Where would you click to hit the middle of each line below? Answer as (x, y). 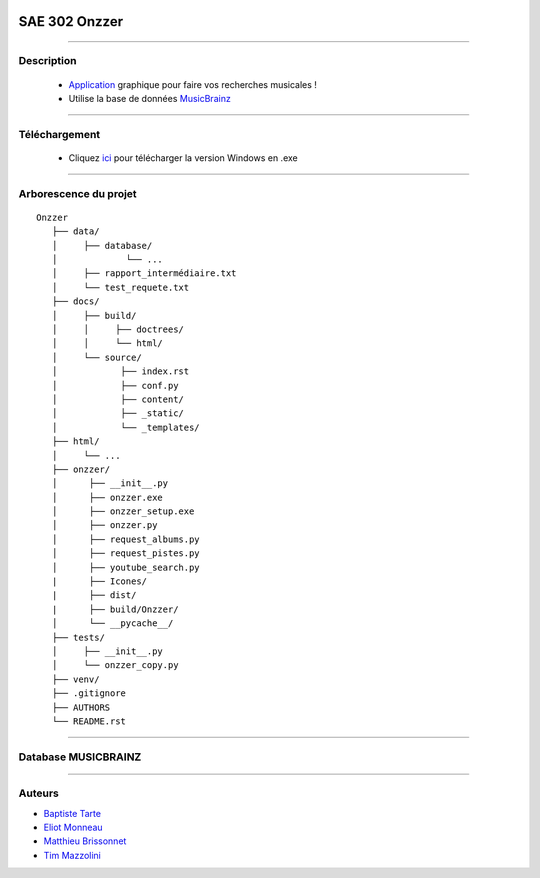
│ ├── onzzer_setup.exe (123, 511)
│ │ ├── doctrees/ (118, 329)
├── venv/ (75, 679)
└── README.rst (89, 721)
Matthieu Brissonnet (85, 841)
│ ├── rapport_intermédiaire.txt (144, 273)
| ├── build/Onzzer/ (115, 609)
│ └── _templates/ (125, 427)
